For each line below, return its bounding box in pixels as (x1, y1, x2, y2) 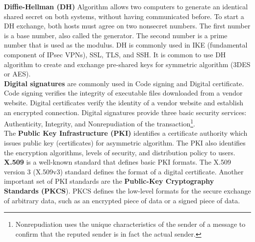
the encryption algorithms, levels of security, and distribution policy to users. (4, 147, 235, 157)
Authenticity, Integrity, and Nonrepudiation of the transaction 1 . (4, 117, 195, 128)
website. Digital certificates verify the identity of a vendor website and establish (4, 97, 243, 107)
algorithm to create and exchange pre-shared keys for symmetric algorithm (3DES (4, 59, 251, 69)
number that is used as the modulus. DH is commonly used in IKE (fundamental (4, 40, 248, 50)
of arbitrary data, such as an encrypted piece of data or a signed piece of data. (4, 195, 240, 205)
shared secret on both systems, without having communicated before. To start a (4, 11, 244, 21)
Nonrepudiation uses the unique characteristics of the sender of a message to (15, 219, 246, 229)
